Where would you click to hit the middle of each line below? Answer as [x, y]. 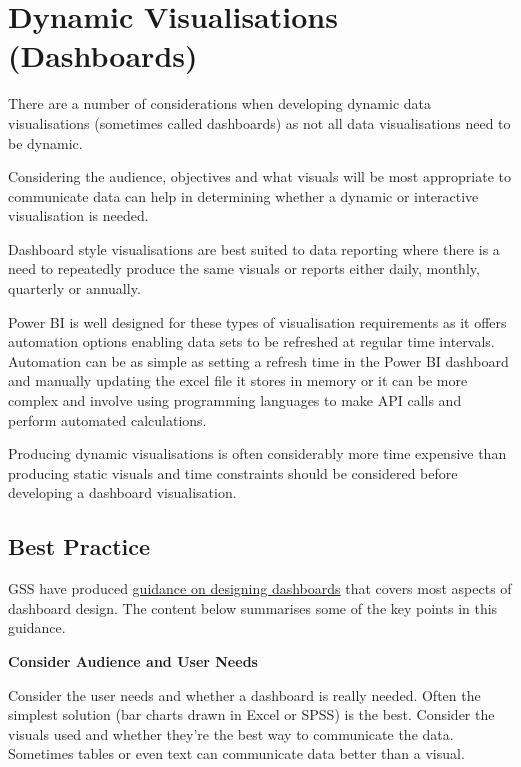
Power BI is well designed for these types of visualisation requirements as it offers [257, 321]
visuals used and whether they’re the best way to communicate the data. [231, 733]
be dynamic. [45, 142]
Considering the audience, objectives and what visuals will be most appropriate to [259, 176]
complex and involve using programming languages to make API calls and [235, 400]
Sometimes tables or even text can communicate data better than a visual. [236, 753]
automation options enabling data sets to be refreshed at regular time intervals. [251, 341]
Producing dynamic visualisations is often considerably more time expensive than [257, 453]
